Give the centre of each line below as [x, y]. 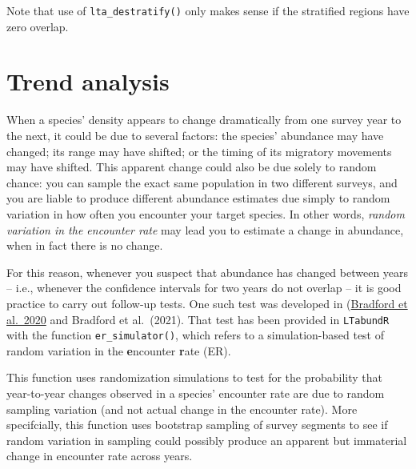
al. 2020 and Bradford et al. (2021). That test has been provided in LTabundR [198, 319]
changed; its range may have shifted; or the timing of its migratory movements [199, 151]
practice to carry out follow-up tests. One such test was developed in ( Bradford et [207, 303]
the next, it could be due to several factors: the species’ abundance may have [195, 135]
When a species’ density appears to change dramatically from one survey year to [204, 120]
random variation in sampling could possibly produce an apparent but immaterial [207, 440]
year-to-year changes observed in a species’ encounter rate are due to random [196, 393]
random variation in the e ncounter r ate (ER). [119, 350]
